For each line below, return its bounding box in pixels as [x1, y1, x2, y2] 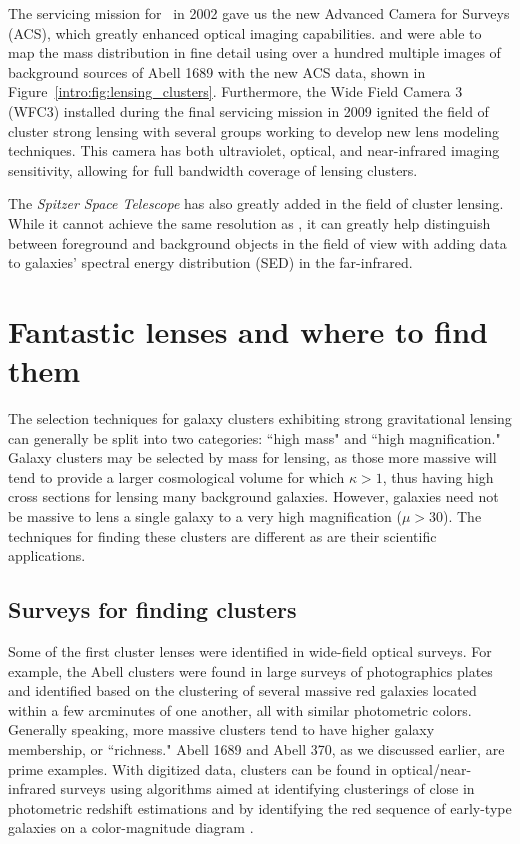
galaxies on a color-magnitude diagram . [8, 817, 254, 838]
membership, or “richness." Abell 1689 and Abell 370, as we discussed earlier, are [8, 738, 505, 759]
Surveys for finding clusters [8, 594, 297, 625]
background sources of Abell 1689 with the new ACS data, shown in [8, 61, 426, 82]
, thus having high [382, 466, 494, 487]
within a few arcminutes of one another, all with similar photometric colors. [8, 699, 472, 720]
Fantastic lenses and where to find [8, 310, 488, 351]
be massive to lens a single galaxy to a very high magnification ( [8, 506, 402, 526]
